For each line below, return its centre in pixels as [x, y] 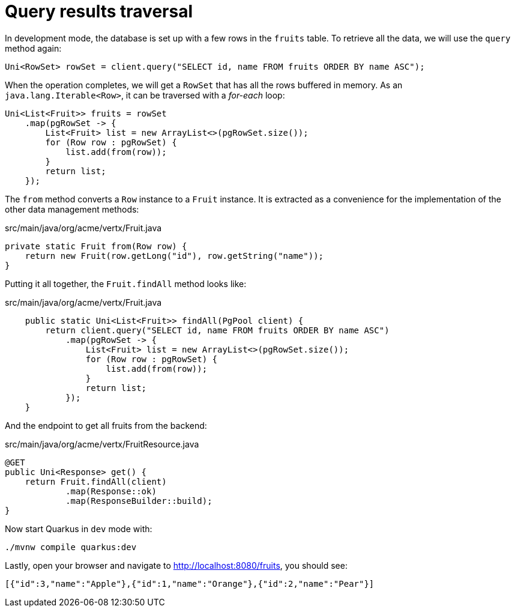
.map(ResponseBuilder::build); [139, 501]
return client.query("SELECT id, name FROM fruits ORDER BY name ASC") [217, 330]
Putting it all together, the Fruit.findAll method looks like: [126, 283]
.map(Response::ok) [111, 491]
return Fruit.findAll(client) [96, 481]
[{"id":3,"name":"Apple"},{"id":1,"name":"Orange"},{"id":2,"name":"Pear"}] [190, 583]
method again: [33, 48]
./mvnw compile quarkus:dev [71, 547]
